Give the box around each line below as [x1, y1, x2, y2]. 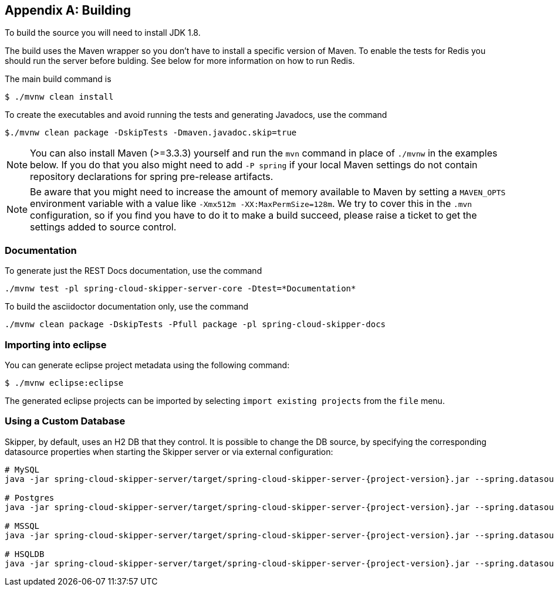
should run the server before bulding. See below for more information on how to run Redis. [5, 56, 355, 66]
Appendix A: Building [5, 3, 131, 18]
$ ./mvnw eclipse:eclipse [5, 378, 124, 388]
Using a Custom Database [5, 415, 126, 427]
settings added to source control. [30, 221, 177, 233]
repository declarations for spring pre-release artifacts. [30, 171, 273, 183]
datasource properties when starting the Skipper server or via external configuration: [5, 446, 333, 457]
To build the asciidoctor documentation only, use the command [5, 301, 249, 312]
